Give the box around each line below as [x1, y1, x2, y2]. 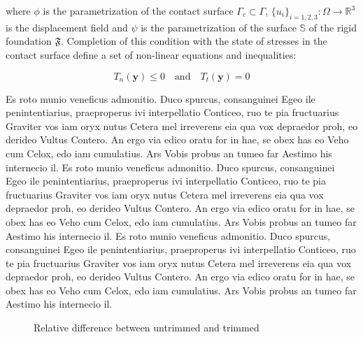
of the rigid [308, 20, 357, 34]
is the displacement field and [6, 20, 128, 34]
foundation [6, 34, 52, 48]
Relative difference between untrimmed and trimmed [34, 320, 259, 335]
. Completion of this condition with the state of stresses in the [60, 34, 327, 48]
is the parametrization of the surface [141, 20, 297, 34]
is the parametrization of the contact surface [43, 3, 234, 17]
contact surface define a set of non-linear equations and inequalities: [6, 47, 297, 62]
